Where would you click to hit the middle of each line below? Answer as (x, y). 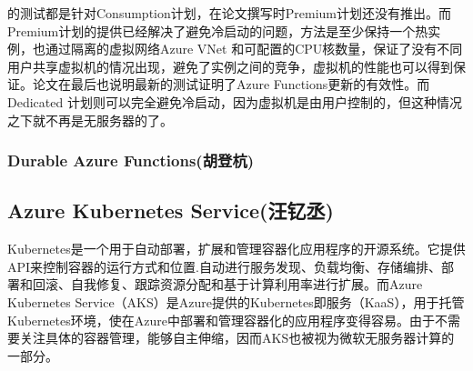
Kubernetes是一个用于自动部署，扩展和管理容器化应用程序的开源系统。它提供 (236, 249)
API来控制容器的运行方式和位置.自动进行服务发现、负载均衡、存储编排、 (224, 266)
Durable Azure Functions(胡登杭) (131, 160)
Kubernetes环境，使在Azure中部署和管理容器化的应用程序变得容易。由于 (221, 320)
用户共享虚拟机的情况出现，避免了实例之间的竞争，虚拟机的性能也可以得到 (230, 66)
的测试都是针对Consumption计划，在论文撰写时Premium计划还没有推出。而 (229, 13)
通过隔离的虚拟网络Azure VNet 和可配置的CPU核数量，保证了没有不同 (254, 49)
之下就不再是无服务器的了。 (90, 120)
